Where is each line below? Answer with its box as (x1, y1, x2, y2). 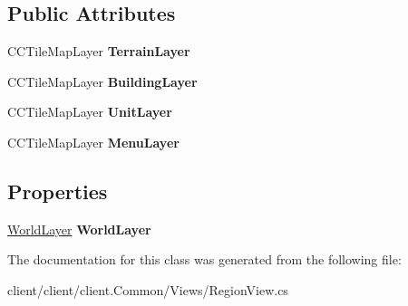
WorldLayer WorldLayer (7, 219, 151, 238)
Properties (7, 177, 108, 205)
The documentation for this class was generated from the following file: (7, 250, 402, 269)
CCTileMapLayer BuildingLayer (7, 72, 198, 91)
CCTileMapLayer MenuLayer (7, 132, 180, 151)
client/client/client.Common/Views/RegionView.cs (7, 280, 288, 299)
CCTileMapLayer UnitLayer (7, 102, 172, 121)
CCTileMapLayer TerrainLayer (7, 42, 190, 61)
